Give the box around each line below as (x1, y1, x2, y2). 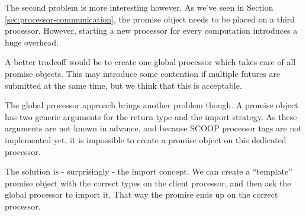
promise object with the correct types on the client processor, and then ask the (5, 176, 291, 189)
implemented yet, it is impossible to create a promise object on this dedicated (5, 133, 286, 146)
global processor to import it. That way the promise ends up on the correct (5, 188, 278, 201)
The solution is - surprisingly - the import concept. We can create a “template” (5, 165, 292, 178)
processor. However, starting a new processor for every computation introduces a (5, 24, 298, 37)
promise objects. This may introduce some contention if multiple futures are (5, 67, 281, 79)
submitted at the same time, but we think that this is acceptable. (5, 79, 242, 91)
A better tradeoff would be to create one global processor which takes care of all (5, 56, 296, 68)
